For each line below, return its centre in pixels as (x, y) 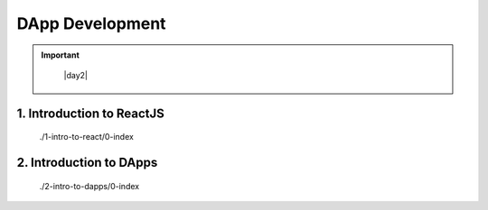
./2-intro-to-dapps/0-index (89, 186)
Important (61, 55)
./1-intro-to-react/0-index (87, 137)
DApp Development (91, 23)
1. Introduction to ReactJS (90, 113)
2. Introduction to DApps (87, 163)
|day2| (75, 75)
